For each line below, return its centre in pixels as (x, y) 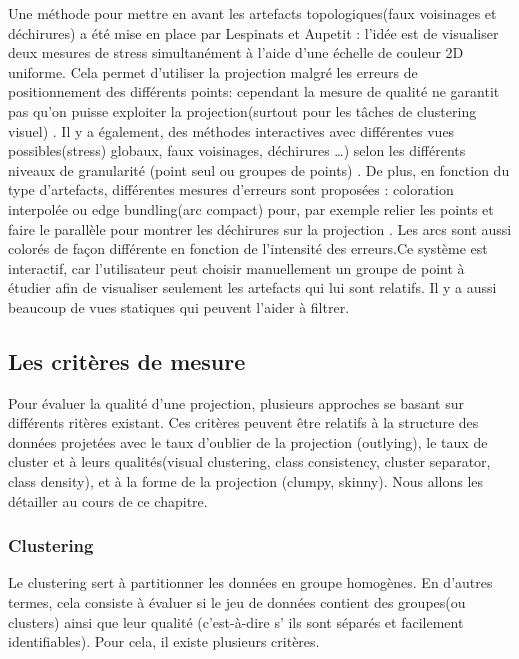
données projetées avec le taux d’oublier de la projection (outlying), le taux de (248, 441)
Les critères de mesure (127, 360)
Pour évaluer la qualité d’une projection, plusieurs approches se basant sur (236, 402)
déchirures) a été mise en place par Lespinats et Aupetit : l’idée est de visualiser (253, 32)
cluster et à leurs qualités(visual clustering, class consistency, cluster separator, (249, 461)
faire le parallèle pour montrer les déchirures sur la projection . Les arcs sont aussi (260, 228)
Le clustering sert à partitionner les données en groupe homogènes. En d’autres (250, 582)
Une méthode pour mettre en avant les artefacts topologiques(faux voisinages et (252, 13)
